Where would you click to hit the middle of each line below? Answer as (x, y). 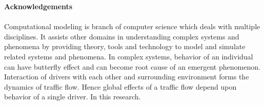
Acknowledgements (38, 6)
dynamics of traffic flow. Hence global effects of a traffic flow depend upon (120, 86)
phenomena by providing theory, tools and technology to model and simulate (125, 46)
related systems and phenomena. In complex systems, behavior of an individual (129, 56)
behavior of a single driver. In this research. (73, 97)
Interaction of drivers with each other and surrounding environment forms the (127, 77)
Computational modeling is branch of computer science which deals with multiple (132, 26)
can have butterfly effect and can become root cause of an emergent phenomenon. (132, 66)
